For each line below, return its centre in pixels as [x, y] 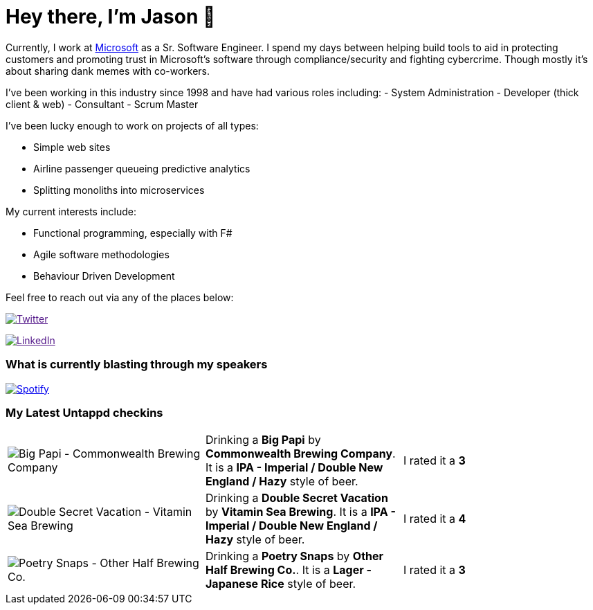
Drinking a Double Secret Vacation [296, 498]
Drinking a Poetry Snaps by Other [294, 556]
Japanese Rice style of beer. [281, 584]
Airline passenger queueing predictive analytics [142, 168]
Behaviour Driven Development [104, 276]
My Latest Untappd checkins [84, 412]
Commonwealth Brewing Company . [300, 454]
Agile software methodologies [101, 254]
